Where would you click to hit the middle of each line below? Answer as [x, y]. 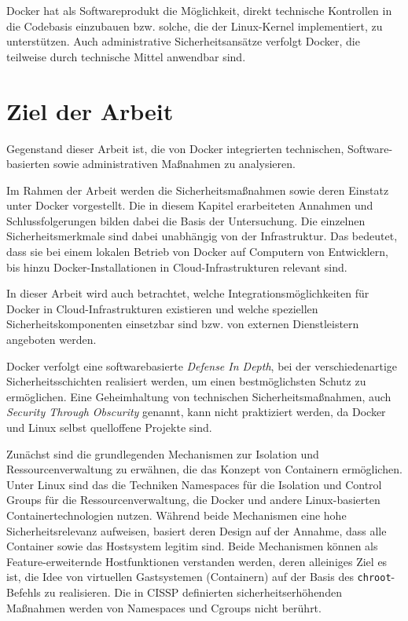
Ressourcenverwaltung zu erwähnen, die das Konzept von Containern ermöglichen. [204, 469]
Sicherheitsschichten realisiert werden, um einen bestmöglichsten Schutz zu [186, 381]
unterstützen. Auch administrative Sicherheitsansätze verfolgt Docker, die [183, 41]
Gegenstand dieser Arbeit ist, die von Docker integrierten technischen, [175, 148]
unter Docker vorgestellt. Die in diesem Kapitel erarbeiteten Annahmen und [190, 205]
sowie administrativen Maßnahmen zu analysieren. [175, 164]
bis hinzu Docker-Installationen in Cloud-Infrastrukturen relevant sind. [177, 267]
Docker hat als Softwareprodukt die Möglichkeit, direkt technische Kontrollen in [199, 10]
